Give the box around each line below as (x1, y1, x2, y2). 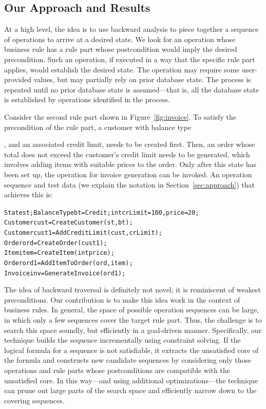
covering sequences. (4, 395, 65, 405)
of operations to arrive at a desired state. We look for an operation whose (4, 33, 236, 44)
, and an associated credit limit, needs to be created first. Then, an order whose (4, 139, 255, 150)
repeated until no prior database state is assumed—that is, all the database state (4, 84, 259, 95)
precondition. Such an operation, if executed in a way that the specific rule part (4, 53, 255, 64)
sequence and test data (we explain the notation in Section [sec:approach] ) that (4, 179, 255, 190)
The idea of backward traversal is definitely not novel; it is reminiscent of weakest (4, 284, 261, 295)
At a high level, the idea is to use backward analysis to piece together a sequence (4, 24, 259, 34)
